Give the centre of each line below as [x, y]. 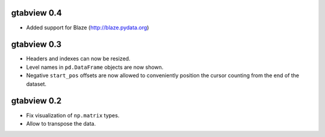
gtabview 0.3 [36, 45]
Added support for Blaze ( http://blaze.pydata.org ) [88, 28]
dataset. [36, 84]
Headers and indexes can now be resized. [78, 59]
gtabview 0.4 [37, 13]
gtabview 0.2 [36, 101]
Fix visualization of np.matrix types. [73, 115]
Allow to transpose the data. [61, 123]
